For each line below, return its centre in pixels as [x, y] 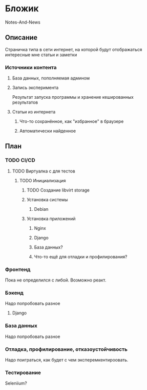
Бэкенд [14, 293]
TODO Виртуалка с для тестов [44, 171]
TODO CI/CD [20, 160]
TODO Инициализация [42, 180]
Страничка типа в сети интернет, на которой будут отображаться [74, 49]
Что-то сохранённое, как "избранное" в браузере [71, 121]
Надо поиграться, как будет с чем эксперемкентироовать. [67, 360]
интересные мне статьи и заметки [41, 55]
